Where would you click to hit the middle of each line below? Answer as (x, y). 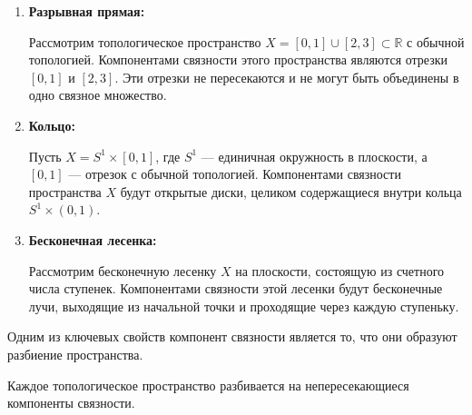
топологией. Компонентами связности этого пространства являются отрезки (238, 59)
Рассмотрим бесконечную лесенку (123, 270)
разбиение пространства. (75, 354)
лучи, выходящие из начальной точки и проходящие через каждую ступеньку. (244, 306)
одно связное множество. (98, 95)
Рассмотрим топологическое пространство (145, 41)
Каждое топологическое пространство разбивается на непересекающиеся (208, 385)
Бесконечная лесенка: (93, 239)
